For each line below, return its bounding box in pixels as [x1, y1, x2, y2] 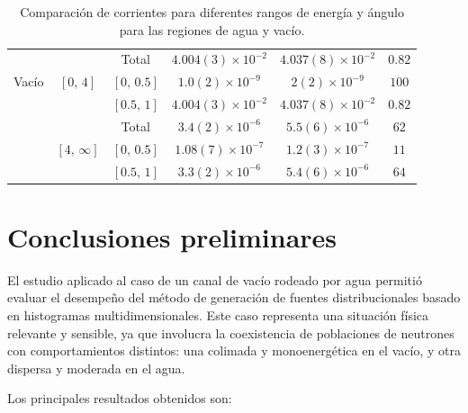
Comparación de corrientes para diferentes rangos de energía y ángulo [20, 3, 404, 21]
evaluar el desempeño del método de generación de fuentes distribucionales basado [7, 288, 461, 307]
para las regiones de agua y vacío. [119, 20, 305, 39]
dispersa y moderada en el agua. [7, 358, 185, 377]
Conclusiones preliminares [7, 218, 337, 255]
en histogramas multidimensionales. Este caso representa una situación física [7, 306, 429, 325]
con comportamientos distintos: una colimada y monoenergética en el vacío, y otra [7, 341, 461, 360]
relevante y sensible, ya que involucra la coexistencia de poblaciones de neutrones [7, 323, 454, 342]
